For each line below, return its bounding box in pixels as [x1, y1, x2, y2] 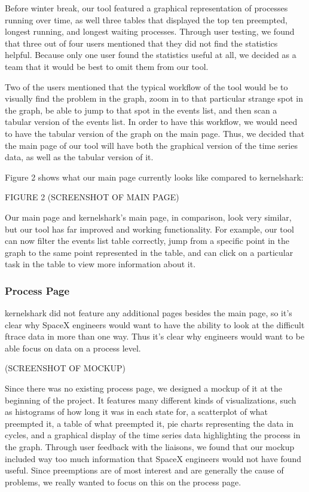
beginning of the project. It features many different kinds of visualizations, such [5, 393, 296, 406]
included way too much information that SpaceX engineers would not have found [5, 452, 302, 465]
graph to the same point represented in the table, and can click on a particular [5, 246, 293, 258]
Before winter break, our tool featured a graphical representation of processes [5, 2, 288, 14]
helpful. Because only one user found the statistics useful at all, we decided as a [5, 48, 296, 61]
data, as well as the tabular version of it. [5, 151, 154, 163]
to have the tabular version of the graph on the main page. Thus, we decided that [5, 127, 305, 139]
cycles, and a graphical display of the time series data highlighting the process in [5, 429, 301, 441]
